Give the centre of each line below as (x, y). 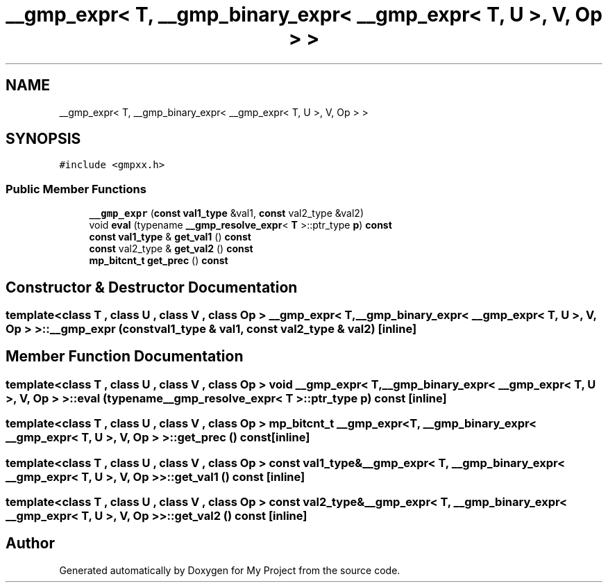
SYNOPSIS (43, 139)
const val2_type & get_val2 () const (171, 249)
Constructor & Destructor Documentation (152, 287)
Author (30, 544)
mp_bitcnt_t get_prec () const (159, 261)
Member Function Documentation (125, 357)
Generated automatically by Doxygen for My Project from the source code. (230, 570)
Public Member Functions (76, 189)
